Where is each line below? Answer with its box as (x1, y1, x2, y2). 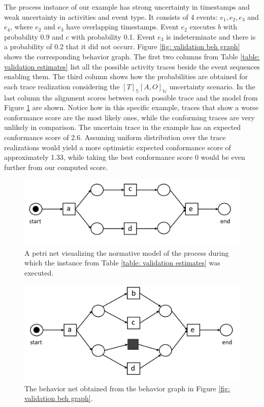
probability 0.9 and (4, 31, 63, 42)
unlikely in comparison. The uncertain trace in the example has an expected (4, 122, 241, 132)
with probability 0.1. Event (71, 31, 155, 42)
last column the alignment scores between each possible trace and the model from (4, 92, 258, 103)
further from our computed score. (4, 161, 108, 172)
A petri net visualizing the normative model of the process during (24, 247, 229, 258)
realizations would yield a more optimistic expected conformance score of (4, 142, 231, 152)
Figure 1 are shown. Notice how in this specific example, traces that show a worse (4, 102, 258, 113)
